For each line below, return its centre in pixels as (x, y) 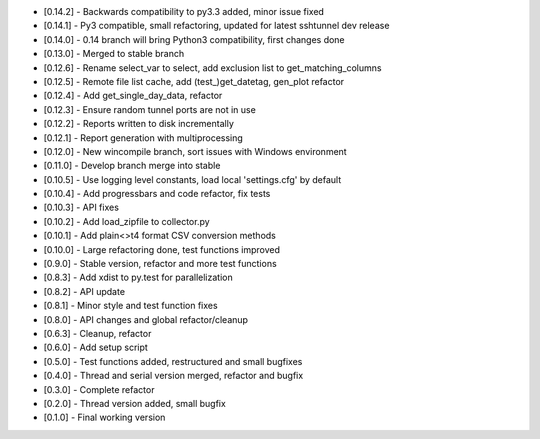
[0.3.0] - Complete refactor (99, 389)
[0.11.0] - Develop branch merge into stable (132, 166)
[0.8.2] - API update (84, 291)
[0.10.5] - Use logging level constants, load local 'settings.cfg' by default (192, 179)
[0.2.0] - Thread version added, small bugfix (135, 403)
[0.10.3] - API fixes (81, 207)
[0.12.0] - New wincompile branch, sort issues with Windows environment (195, 151)
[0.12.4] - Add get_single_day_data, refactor (133, 96)
